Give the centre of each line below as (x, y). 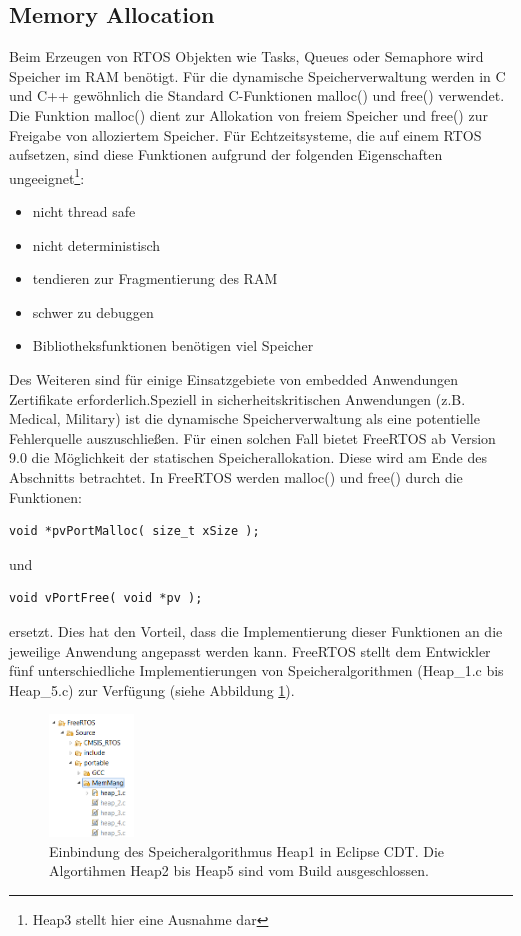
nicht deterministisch (96, 244)
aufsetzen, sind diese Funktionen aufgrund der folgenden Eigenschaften (226, 154)
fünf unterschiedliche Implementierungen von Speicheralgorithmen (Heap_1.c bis (256, 670)
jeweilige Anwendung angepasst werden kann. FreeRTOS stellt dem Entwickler (250, 650)
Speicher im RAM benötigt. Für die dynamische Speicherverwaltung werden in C (257, 75)
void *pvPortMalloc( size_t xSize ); (134, 531)
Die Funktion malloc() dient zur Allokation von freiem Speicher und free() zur (248, 114)
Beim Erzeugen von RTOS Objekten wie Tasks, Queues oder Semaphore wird (246, 56)
